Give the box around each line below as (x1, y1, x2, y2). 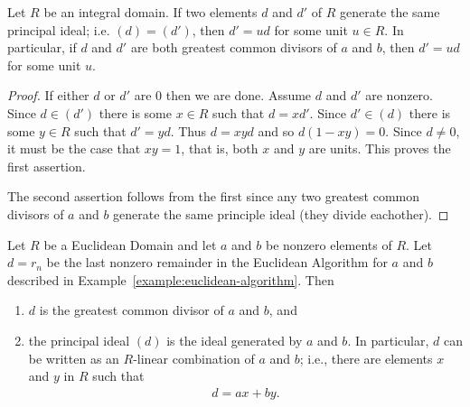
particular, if (7, 38, 77, 57)
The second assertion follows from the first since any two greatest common (7, 187, 420, 206)
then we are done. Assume (165, 86, 312, 105)
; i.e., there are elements (299, 348, 433, 367)
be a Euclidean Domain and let (43, 235, 217, 254)
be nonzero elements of (266, 235, 392, 254)
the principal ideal (28, 330, 130, 349)
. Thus (170, 121, 207, 140)
